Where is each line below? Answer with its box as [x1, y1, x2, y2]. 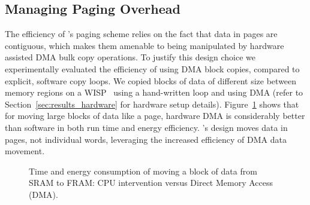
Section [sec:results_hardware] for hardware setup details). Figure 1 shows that [5, 97, 299, 110]
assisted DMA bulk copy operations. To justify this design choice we [5, 51, 256, 63]
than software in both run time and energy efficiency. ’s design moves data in [5, 121, 288, 133]
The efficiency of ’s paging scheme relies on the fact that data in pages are [5, 27, 278, 40]
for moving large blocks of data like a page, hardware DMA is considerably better [5, 109, 305, 122]
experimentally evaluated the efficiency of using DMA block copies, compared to [5, 62, 300, 75]
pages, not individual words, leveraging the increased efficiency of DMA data [5, 133, 287, 145]
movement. [5, 145, 45, 157]
